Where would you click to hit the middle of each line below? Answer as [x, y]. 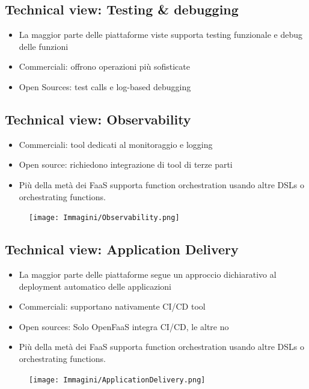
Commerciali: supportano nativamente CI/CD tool [112, 306]
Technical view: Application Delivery [122, 249]
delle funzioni [44, 46]
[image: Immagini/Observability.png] [104, 218]
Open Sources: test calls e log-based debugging [105, 86]
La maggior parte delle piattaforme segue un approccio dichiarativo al [148, 274]
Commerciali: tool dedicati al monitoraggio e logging [116, 144]
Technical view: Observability [98, 119]
